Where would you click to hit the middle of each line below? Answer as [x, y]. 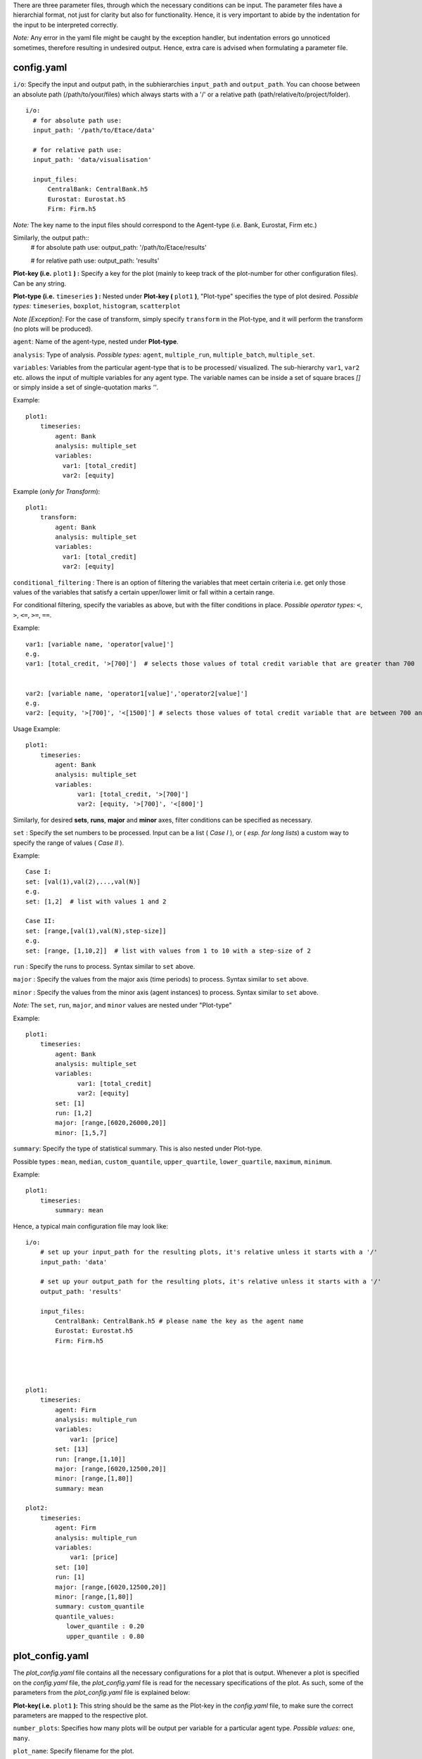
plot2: [37, 1508]
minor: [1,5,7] [81, 1132]
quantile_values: [85, 1616]
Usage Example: [37, 729]
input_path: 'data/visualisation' [92, 160]
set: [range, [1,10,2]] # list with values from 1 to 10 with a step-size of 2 [168, 951]
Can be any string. [40, 283]
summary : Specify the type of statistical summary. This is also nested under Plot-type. [138, 1149]
